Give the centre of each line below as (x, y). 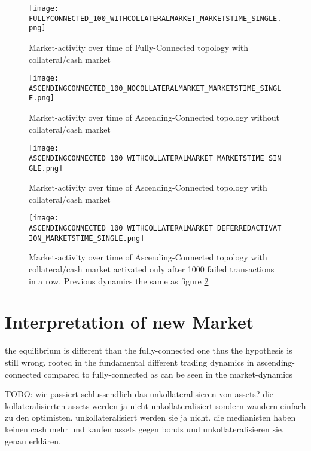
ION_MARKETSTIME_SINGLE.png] (87, 238)
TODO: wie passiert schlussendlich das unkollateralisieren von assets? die (139, 394)
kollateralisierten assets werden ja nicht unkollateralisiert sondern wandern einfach (155, 405)
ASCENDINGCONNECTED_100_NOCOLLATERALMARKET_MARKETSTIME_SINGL (155, 88)
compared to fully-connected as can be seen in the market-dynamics (168, 374)
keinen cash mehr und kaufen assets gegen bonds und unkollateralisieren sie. (144, 429)
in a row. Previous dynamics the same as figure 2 (119, 280)
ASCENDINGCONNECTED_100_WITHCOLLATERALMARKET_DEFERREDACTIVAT (155, 228)
